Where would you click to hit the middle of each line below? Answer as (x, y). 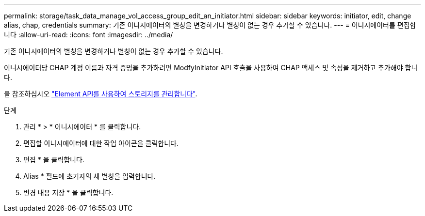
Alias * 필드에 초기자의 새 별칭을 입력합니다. (90, 176)
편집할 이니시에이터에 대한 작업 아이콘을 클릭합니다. (101, 143)
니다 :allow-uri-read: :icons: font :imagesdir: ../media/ (89, 35)
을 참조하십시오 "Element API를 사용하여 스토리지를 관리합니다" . (101, 94)
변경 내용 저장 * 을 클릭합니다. (68, 193)
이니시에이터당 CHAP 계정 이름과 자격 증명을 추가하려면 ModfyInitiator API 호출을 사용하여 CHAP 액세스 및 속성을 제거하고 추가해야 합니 (211, 68)
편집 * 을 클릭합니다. (54, 160)
